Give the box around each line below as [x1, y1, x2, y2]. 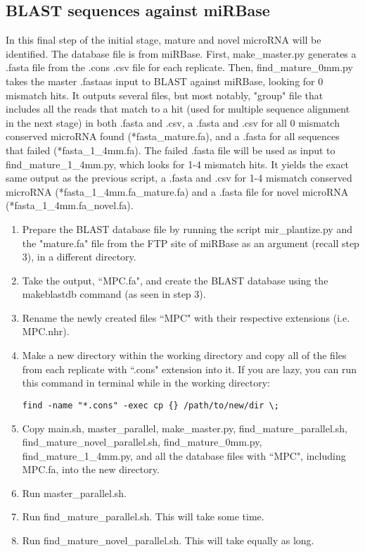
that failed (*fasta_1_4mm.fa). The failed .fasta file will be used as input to [6, 142, 335, 157]
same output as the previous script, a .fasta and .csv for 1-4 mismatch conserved [6, 170, 352, 185]
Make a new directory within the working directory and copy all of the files [22, 348, 347, 363]
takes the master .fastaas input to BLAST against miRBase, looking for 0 [6, 73, 324, 88]
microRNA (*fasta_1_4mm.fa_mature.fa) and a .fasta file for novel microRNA [6, 184, 349, 199]
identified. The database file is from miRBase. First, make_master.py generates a [6, 46, 357, 61]
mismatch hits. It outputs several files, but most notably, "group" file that [6, 87, 324, 102]
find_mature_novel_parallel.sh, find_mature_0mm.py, [22, 434, 262, 449]
